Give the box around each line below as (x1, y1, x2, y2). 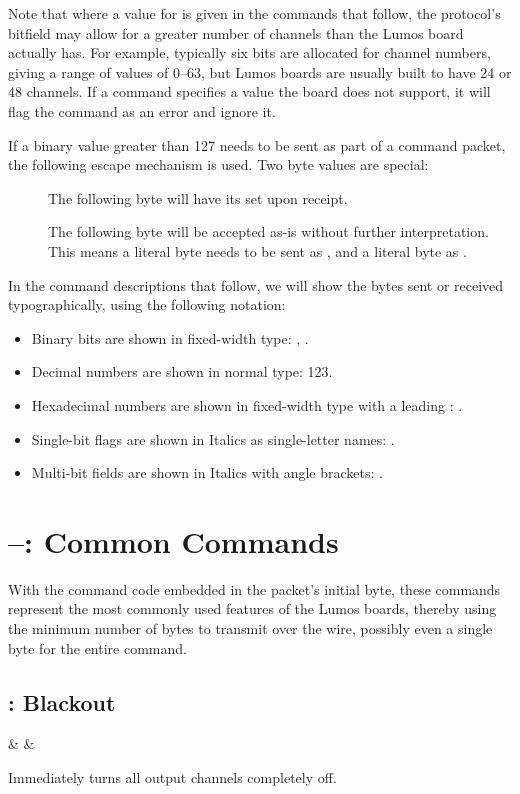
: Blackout (8, 686, 116, 717)
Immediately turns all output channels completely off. (8, 766, 337, 787)
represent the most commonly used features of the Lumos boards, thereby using (8, 598, 497, 619)
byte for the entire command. (8, 637, 187, 658)
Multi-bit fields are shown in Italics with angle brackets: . (31, 462, 383, 483)
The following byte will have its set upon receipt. (48, 187, 348, 208)
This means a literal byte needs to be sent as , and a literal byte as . (48, 240, 467, 261)
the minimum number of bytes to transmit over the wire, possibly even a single (8, 618, 493, 638)
